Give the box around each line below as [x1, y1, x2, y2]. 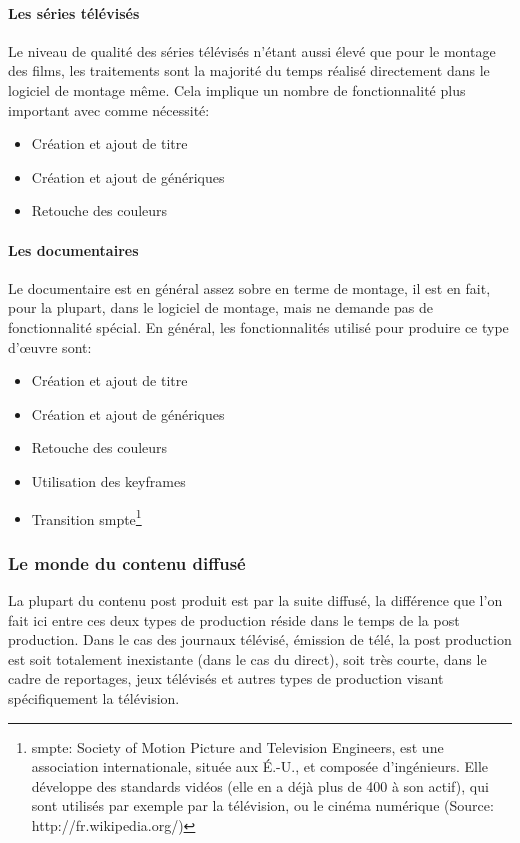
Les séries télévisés [8, 2, 140, 23]
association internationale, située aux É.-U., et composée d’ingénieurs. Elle [31, 756, 489, 777]
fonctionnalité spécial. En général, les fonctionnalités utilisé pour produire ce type [8, 316, 509, 337]
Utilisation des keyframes [31, 470, 186, 491]
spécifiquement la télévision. [8, 687, 180, 708]
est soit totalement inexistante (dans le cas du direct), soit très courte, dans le [8, 648, 487, 669]
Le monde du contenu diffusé [8, 550, 246, 575]
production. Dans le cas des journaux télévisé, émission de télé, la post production [8, 629, 512, 650]
